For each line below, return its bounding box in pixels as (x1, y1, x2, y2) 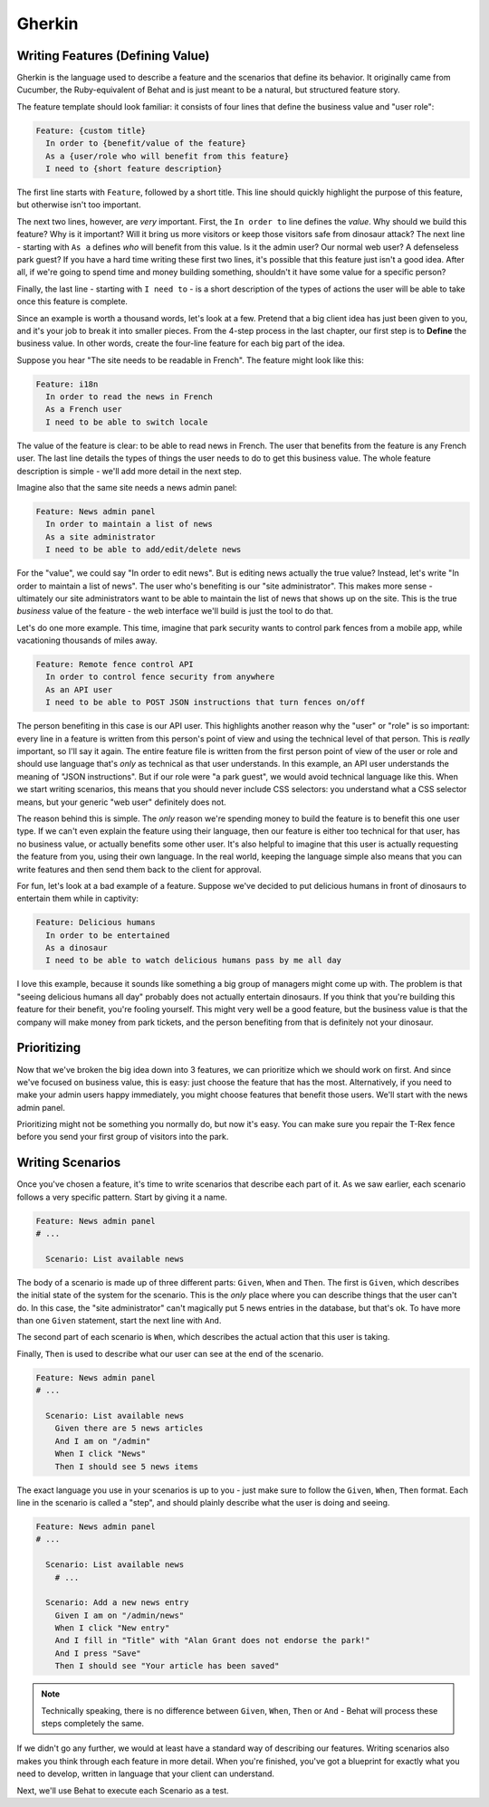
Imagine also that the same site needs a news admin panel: (16, 482, 237, 492)
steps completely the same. (41, 1718, 145, 1728)
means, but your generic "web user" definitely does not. (16, 797, 226, 808)
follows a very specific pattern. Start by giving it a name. (16, 1191, 228, 1202)
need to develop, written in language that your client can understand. (16, 1768, 275, 1779)
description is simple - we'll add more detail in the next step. (16, 465, 242, 476)
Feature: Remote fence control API (35, 659, 194, 670)
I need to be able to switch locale (45, 416, 208, 427)
